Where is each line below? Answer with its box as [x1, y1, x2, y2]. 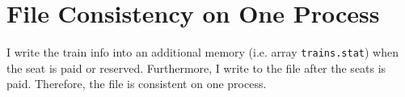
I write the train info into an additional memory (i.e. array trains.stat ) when [6, 44, 399, 61]
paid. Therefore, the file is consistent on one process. [6, 75, 267, 92]
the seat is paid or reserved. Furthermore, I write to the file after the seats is [6, 59, 386, 76]
